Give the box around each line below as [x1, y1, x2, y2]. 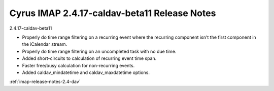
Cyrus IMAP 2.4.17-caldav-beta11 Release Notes [9, 8, 216, 19]
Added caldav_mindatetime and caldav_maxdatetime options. [22, 69, 150, 75]
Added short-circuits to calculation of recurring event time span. [22, 55, 157, 61]
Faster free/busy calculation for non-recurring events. [22, 62, 135, 68]
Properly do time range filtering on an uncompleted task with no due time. [22, 48, 177, 54]
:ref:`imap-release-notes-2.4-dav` [9, 78, 81, 85]
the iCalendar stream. [22, 41, 67, 47]
